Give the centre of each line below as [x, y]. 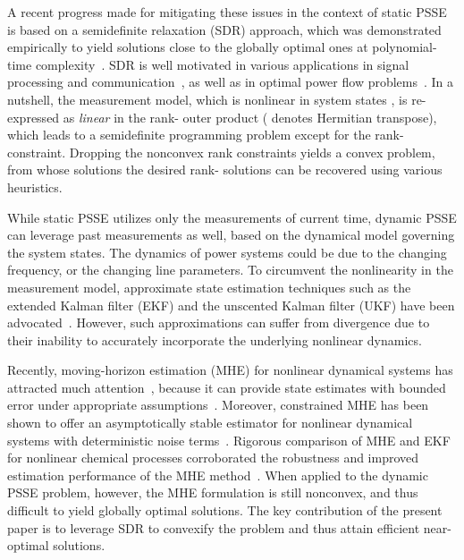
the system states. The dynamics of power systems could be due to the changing [227, 252]
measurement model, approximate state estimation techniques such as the [209, 287]
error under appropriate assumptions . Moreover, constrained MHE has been [218, 405]
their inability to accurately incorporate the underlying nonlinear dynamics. [215, 339]
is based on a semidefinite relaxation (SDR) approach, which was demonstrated [224, 29]
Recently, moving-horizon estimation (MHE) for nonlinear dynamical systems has [230, 370]
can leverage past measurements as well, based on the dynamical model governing [231, 235]
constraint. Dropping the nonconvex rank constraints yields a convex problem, [221, 152]
